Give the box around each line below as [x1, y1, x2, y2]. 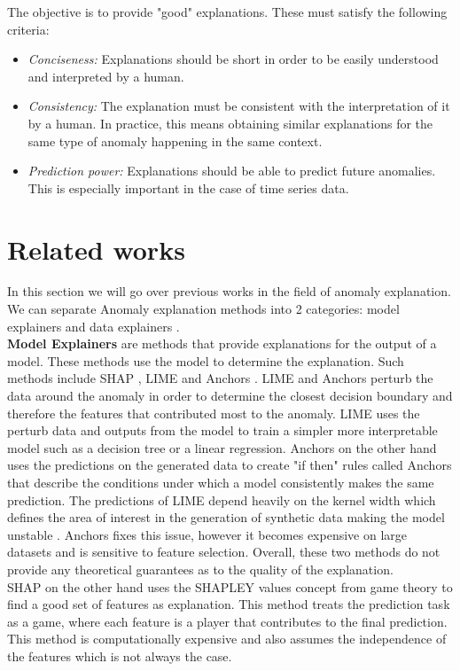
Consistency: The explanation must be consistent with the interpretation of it [27, 97, 450, 115]
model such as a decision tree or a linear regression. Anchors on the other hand [7, 438, 437, 456]
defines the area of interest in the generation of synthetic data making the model [7, 508, 445, 527]
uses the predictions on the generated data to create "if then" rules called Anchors [7, 456, 452, 474]
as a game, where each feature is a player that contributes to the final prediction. [7, 612, 448, 630]
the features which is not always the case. [7, 646, 232, 665]
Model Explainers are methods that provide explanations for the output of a [7, 334, 437, 353]
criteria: [7, 20, 50, 38]
